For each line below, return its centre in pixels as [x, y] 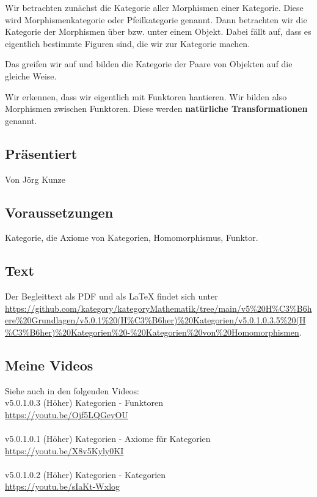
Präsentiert [41, 153]
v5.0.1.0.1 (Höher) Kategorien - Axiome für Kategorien [108, 439]
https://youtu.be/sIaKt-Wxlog [63, 486]
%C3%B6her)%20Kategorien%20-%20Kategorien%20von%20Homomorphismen [152, 332]
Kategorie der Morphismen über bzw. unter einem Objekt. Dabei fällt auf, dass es [158, 31]
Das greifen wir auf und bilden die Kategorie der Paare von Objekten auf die [149, 64]
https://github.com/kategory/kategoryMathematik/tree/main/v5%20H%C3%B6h [158, 308]
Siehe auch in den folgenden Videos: [72, 390]
